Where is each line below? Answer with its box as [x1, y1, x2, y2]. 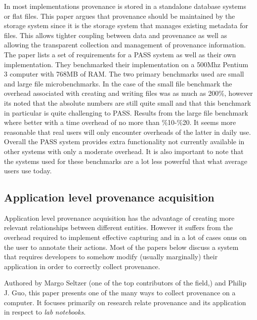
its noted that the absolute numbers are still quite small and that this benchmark [4, 97, 251, 108]
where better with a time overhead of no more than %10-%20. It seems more [4, 117, 236, 127]
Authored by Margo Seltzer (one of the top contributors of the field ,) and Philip [4, 278, 247, 288]
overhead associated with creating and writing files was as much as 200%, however [4, 88, 253, 98]
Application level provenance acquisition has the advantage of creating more [4, 212, 235, 223]
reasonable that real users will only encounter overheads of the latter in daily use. [4, 126, 251, 137]
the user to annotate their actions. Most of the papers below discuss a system [4, 241, 239, 252]
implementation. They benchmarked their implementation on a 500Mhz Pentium [4, 59, 249, 69]
